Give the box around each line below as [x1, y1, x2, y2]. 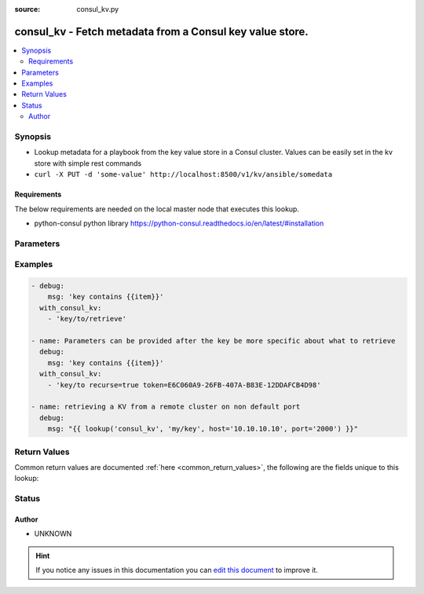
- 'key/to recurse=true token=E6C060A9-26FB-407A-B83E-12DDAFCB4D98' [47, 380, 321, 389]
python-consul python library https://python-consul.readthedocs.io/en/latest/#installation [34, 218, 324, 228]
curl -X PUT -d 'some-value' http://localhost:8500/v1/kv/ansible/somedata [34, 170, 333, 179]
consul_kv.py [76, 5, 119, 13]
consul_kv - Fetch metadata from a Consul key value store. [14, 24, 309, 38]
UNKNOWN [34, 529, 72, 538]
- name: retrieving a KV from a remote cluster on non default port [31, 402, 301, 412]
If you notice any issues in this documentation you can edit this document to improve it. [35, 566, 318, 574]
